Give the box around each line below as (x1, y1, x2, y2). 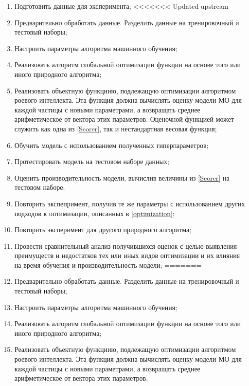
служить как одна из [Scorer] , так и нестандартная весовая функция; (14, 123, 217, 133)
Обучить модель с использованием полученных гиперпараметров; (14, 140, 209, 150)
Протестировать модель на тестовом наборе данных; (14, 156, 169, 166)
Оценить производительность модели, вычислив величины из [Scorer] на (14, 172, 230, 183)
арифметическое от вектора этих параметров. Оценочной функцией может (14, 114, 234, 124)
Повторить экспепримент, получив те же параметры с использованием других (14, 198, 245, 208)
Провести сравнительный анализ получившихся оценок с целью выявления (14, 240, 237, 251)
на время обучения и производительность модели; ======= (14, 259, 202, 270)
